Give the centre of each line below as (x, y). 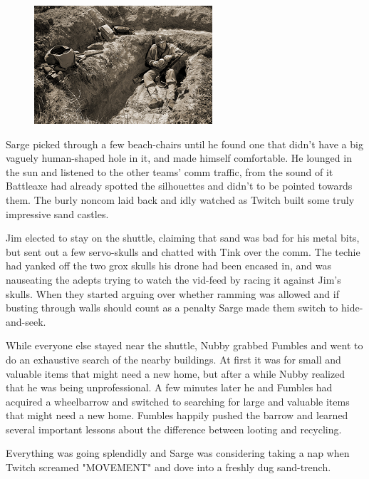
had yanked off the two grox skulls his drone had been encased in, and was (169, 266)
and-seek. (26, 321)
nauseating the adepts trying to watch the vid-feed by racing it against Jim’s (173, 279)
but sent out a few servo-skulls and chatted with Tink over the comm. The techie (183, 251)
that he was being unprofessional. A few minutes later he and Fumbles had (169, 387)
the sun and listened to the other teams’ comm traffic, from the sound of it (170, 171)
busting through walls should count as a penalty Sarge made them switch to (172, 308)
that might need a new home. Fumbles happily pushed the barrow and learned (177, 415)
